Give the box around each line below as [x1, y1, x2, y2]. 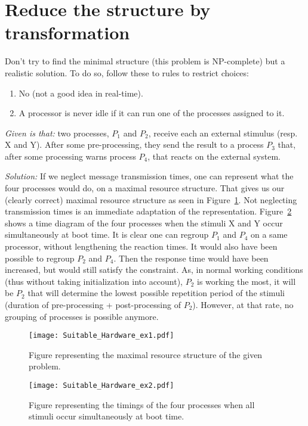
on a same [251, 228, 288, 241]
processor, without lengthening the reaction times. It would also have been [5, 240, 278, 253]
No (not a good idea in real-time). [19, 86, 143, 99]
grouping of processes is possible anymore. [5, 310, 159, 322]
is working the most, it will [197, 275, 296, 287]
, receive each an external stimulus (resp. [148, 126, 298, 139]
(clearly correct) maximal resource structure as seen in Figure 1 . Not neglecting [5, 193, 297, 206]
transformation [5, 20, 130, 45]
